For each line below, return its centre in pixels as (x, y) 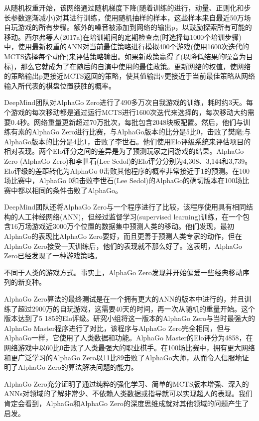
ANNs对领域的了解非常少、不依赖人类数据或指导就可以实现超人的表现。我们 (129, 393)
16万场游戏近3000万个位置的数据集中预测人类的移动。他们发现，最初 (122, 226)
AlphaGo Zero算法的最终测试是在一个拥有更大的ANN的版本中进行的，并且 (124, 299)
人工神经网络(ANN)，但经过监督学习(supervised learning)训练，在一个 (130, 216)
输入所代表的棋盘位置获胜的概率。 (60, 85)
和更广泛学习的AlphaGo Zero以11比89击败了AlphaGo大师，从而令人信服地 (123, 357)
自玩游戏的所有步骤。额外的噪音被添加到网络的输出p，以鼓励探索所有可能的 (128, 27)
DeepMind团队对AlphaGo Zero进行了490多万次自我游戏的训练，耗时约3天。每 (129, 102)
